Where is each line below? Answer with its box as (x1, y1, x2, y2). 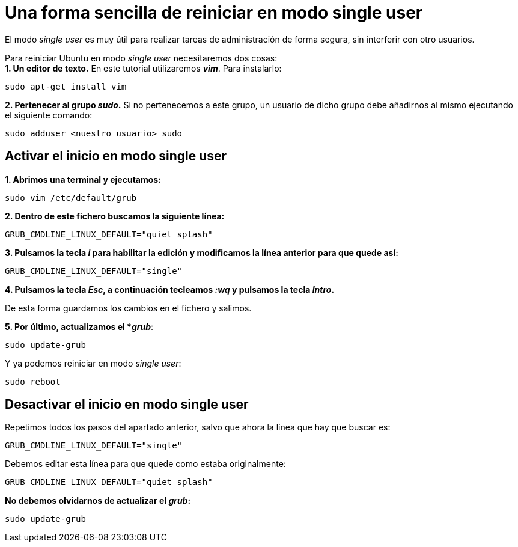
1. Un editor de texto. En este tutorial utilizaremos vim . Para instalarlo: (5, 63, 282, 73)
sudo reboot (5, 376, 61, 387)
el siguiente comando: (5, 109, 93, 120)
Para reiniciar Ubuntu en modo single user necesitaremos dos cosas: (5, 52, 278, 63)
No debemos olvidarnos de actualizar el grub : (5, 495, 191, 506)
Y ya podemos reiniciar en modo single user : (5, 358, 181, 368)
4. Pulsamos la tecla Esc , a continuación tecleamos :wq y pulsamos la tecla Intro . (5, 284, 335, 295)
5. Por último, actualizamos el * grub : (5, 321, 154, 332)
